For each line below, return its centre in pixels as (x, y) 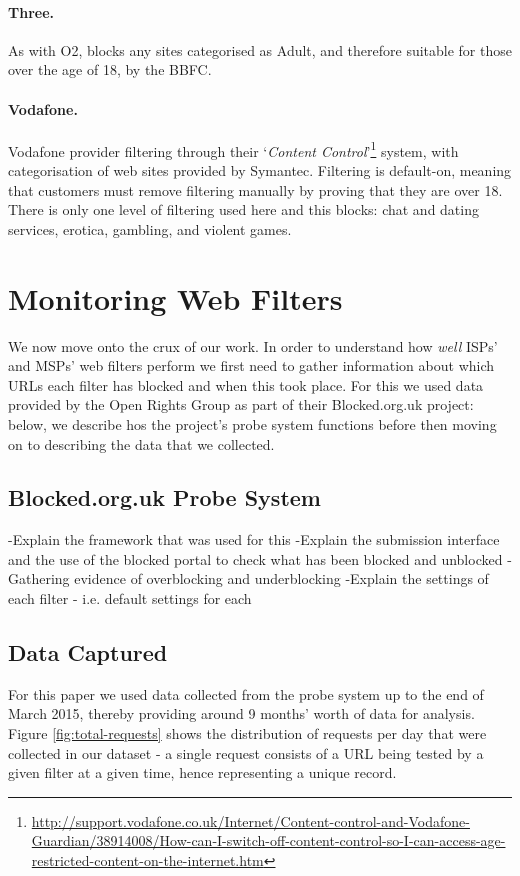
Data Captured (88, 652)
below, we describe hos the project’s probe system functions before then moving (252, 423)
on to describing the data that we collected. (141, 443)
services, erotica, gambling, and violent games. (150, 228)
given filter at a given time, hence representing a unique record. (202, 772)
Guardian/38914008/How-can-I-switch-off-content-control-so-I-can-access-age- (268, 840)
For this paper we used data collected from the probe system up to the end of (246, 693)
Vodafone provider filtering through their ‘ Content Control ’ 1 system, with (233, 149)
